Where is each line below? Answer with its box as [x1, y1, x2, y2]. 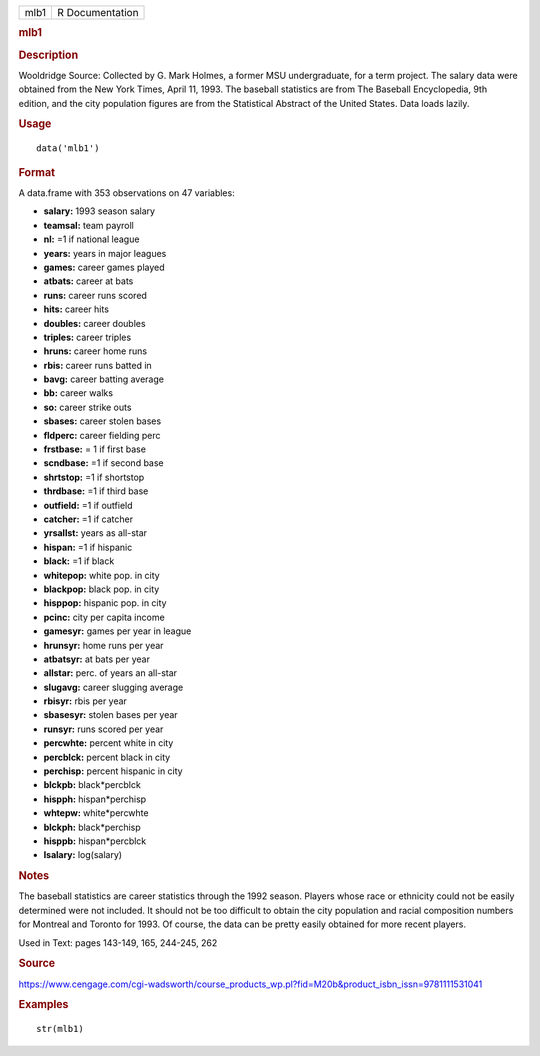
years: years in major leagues [43, 247, 167, 259]
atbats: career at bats [43, 275, 134, 287]
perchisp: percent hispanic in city [43, 765, 184, 777]
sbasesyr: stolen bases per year [43, 709, 179, 721]
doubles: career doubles [43, 317, 146, 329]
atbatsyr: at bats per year [43, 653, 150, 665]
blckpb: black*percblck [43, 779, 142, 791]
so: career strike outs [43, 401, 132, 413]
